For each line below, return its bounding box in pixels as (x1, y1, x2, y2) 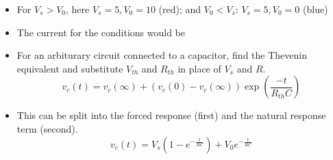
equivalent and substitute (16, 61, 123, 75)
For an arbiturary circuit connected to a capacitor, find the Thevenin (16, 48, 307, 62)
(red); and (158, 2, 201, 16)
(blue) (303, 2, 328, 16)
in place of (177, 61, 221, 75)
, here (66, 2, 90, 16)
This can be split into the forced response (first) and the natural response (16, 108, 326, 122)
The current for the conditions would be (16, 25, 186, 39)
